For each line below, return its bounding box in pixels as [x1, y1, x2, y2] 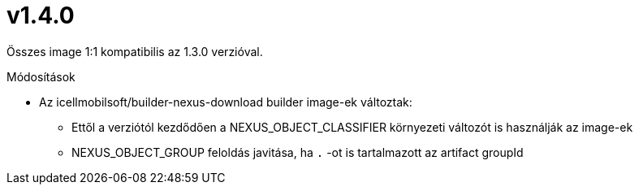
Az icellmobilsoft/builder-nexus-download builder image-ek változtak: [39, 94, 412, 109]
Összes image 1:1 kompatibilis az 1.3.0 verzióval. [6, 44, 263, 59]
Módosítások [6, 69, 76, 84]
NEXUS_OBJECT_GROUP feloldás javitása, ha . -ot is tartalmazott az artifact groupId [71, 145, 524, 159]
